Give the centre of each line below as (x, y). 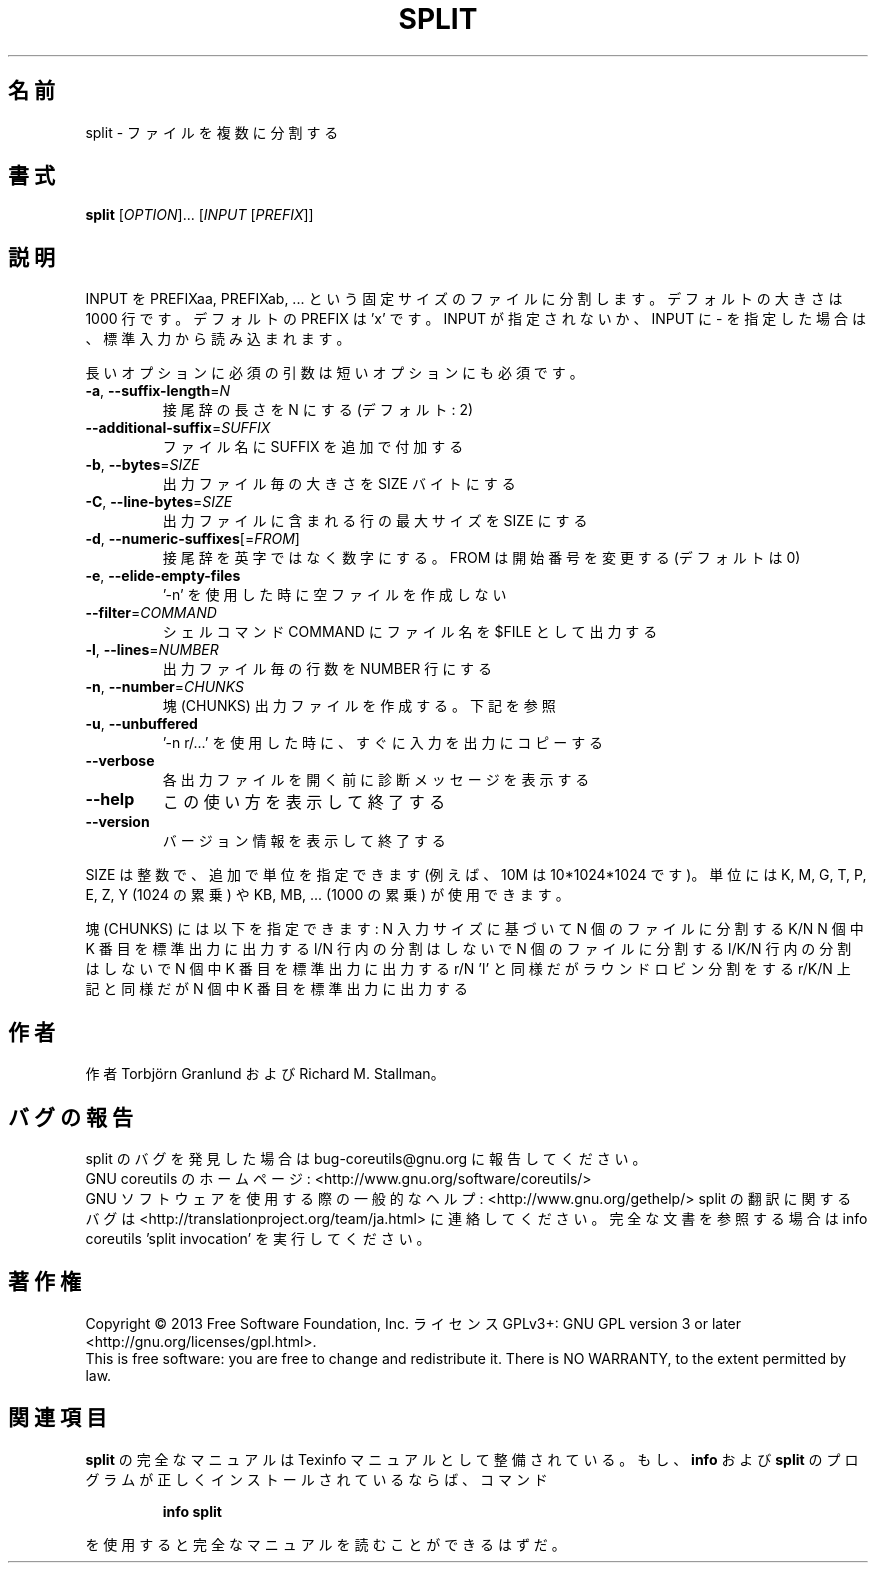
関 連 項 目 (57, 1418)
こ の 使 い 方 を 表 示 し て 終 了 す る (304, 802)
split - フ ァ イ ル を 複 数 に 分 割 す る (212, 132)
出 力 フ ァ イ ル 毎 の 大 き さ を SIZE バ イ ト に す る (339, 484)
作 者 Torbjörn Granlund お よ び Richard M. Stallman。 (265, 1074)
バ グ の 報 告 (70, 1117)
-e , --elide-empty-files (163, 576)
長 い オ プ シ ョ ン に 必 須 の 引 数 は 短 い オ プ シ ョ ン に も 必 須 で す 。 (334, 373)
